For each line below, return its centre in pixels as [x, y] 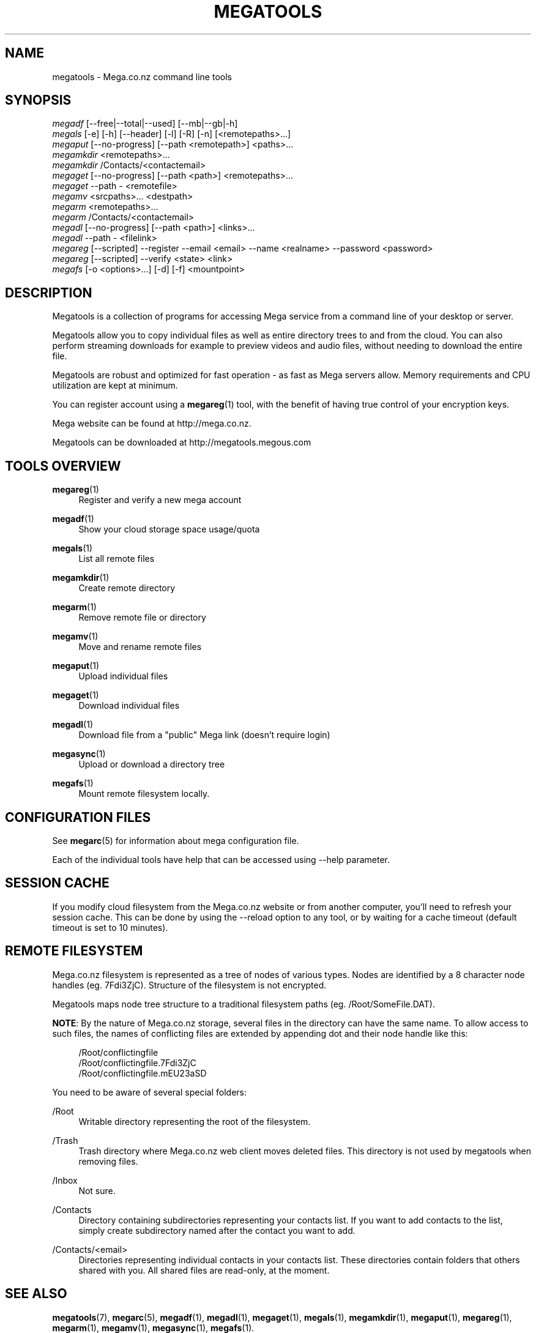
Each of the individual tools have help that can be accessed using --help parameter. [221, 859]
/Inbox [65, 1180]
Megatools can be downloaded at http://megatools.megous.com [182, 442]
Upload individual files [123, 676]
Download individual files [129, 706]
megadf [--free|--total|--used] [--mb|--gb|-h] [145, 124]
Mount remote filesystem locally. [144, 794]
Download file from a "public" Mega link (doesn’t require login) [204, 735]
